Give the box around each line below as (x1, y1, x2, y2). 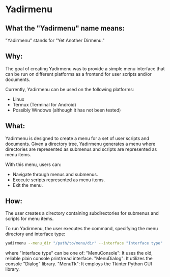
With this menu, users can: (5, 161, 62, 168)
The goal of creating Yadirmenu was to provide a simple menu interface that (5, 65, 165, 72)
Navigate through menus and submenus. (12, 171, 98, 177)
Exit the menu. (12, 182, 43, 188)
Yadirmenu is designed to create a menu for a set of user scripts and (5, 135, 149, 141)
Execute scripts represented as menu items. (12, 177, 105, 183)
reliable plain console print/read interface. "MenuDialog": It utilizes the (5, 256, 153, 262)
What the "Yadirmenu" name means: (5, 24, 125, 33)
